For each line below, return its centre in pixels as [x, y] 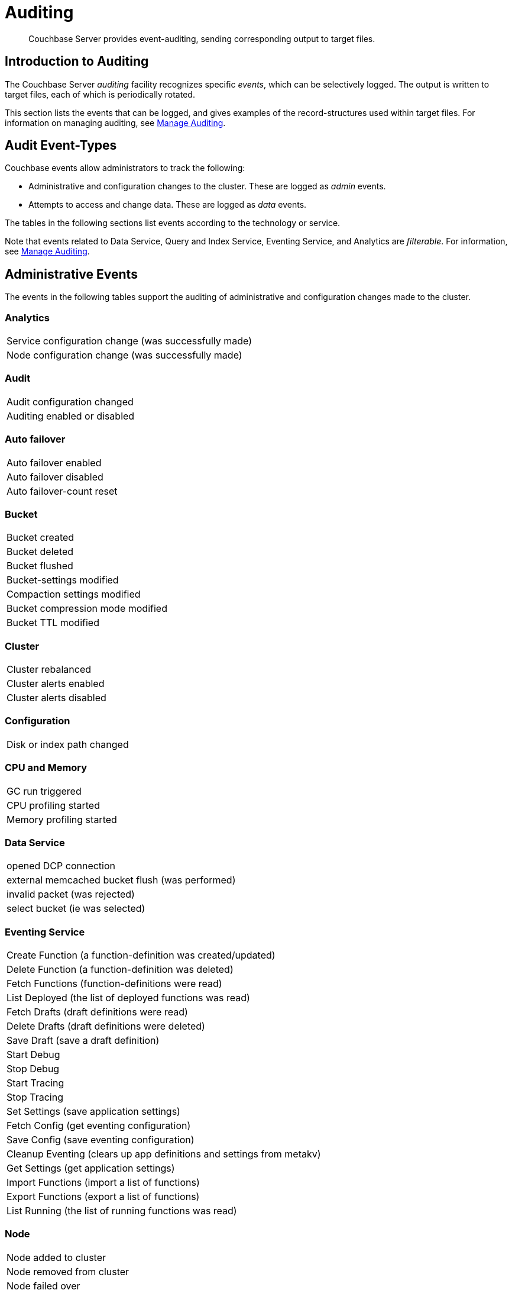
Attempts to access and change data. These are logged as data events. [168, 205]
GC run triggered [44, 791]
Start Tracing [35, 1083]
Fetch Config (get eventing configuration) [99, 1126]
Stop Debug [33, 1069]
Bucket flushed [40, 566]
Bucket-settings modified [63, 580]
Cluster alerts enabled [56, 684]
